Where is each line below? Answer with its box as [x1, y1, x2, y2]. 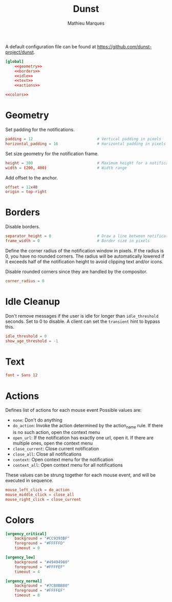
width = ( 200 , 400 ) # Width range [5, 165, 127, 170]
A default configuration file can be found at [5, 43, 96, 49]
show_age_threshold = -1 [5, 338, 58, 343]
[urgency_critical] [5, 531, 47, 536]
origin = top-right [5, 189, 47, 194]
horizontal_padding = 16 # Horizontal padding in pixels [5, 141, 166, 147]
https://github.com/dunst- [97, 43, 152, 49]
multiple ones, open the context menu [12, 440, 93, 446]
